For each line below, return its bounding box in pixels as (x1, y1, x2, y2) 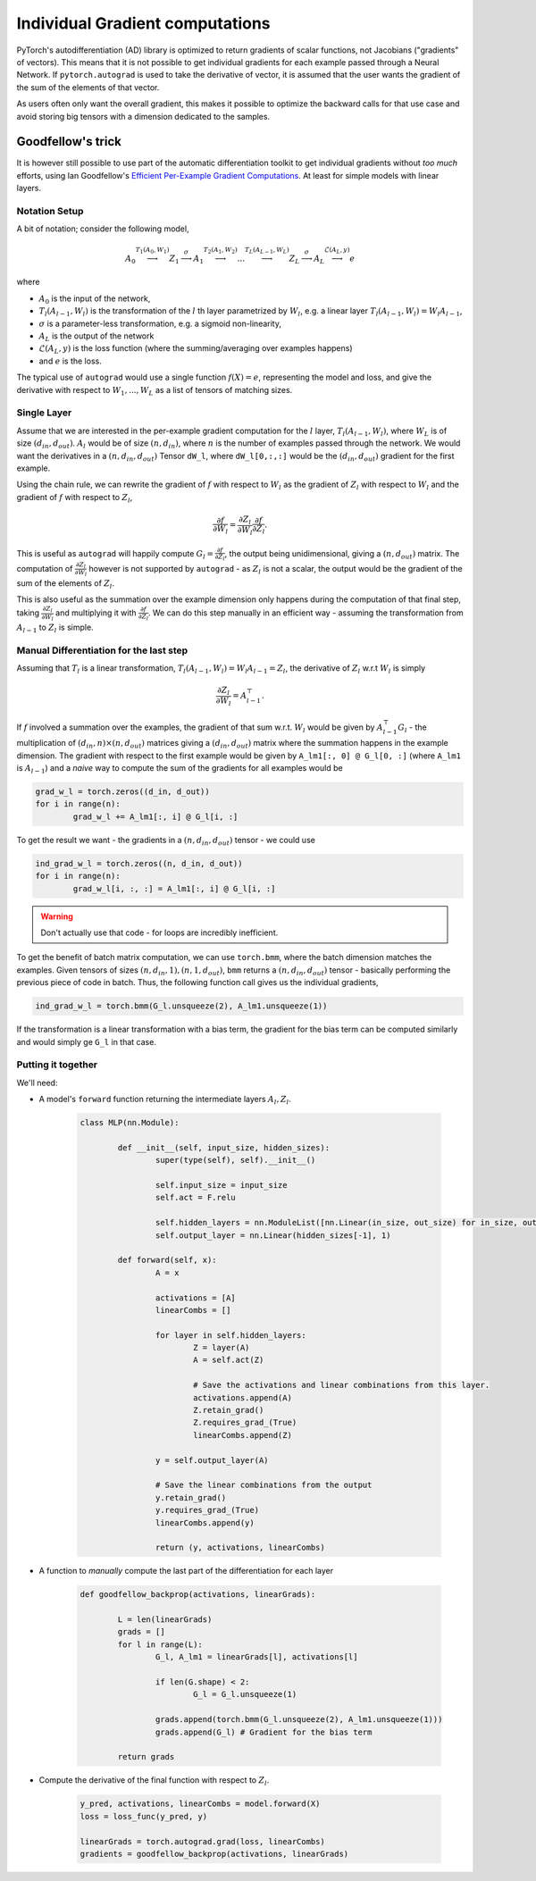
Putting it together (16, 1058, 98, 1071)
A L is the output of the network (38, 330, 155, 343)
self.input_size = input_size (155, 1180, 288, 1190)
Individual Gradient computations (16, 13, 272, 33)
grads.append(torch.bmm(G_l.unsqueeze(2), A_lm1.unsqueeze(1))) (155, 1715, 443, 1725)
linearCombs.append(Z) (192, 1430, 292, 1440)
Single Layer (16, 406, 72, 419)
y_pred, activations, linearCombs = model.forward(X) (80, 1799, 321, 1809)
